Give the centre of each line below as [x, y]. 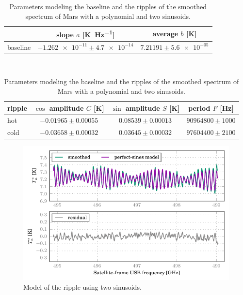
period [199, 108]
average [165, 34]
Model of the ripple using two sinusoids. [82, 287]
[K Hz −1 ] [99, 34]
